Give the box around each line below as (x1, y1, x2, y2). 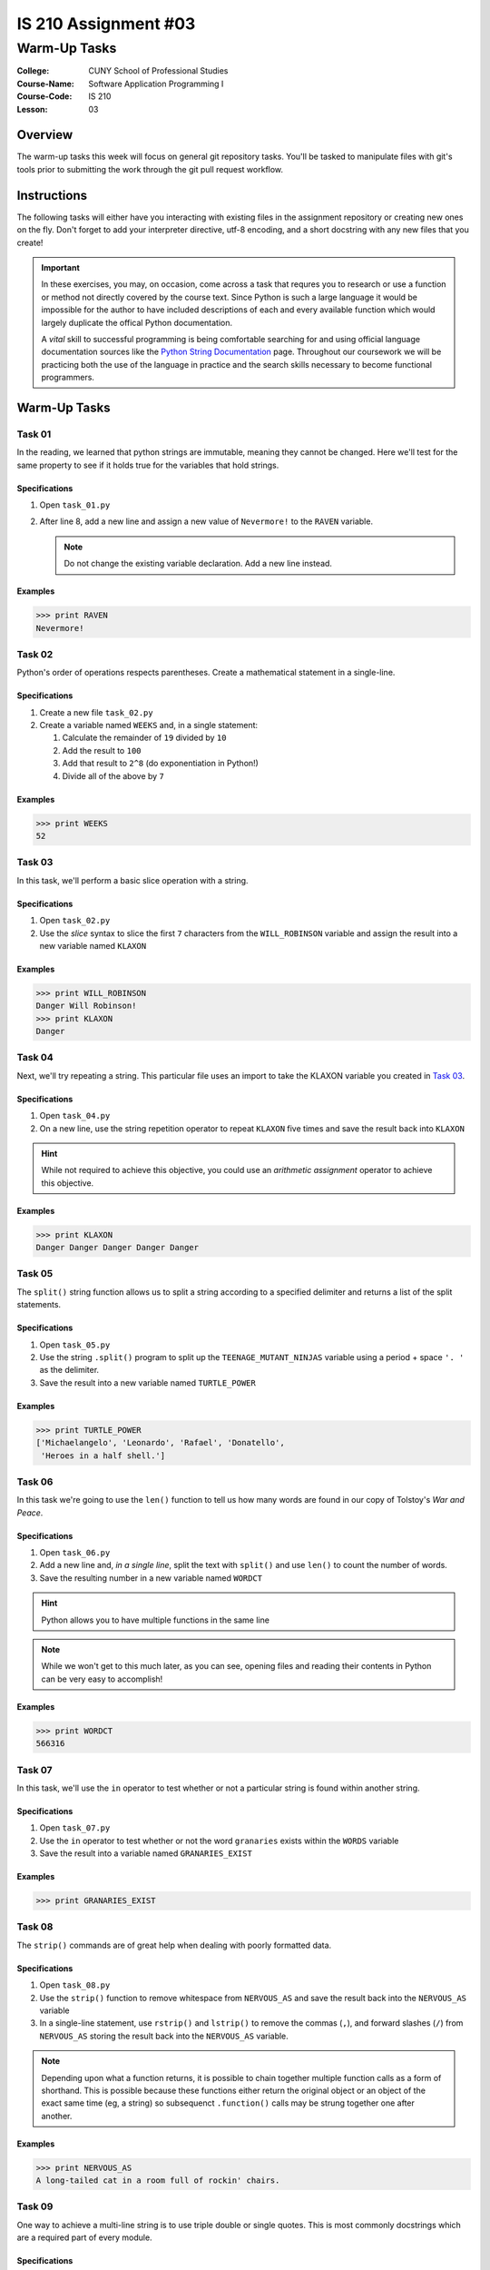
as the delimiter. (39, 1365, 100, 1376)
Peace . (16, 1507, 44, 1518)
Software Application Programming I (88, 78, 224, 89)
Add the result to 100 (62, 745, 142, 755)
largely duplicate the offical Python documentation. (41, 317, 233, 328)
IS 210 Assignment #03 (16, 14, 196, 34)
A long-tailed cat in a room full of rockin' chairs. (35, 2176, 280, 2186)
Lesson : (16, 104, 48, 114)
